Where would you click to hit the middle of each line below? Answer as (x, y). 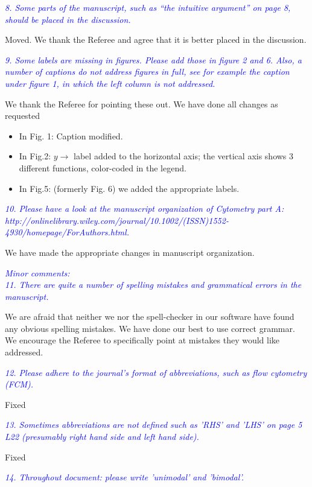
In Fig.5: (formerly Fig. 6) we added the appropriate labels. (129, 188)
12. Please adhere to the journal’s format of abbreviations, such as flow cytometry (156, 372)
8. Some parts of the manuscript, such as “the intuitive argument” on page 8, (148, 7)
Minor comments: (37, 272)
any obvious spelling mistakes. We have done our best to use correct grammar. (150, 328)
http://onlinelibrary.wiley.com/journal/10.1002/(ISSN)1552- (117, 220)
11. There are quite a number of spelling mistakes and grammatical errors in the (153, 285)
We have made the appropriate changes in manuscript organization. (130, 252)
